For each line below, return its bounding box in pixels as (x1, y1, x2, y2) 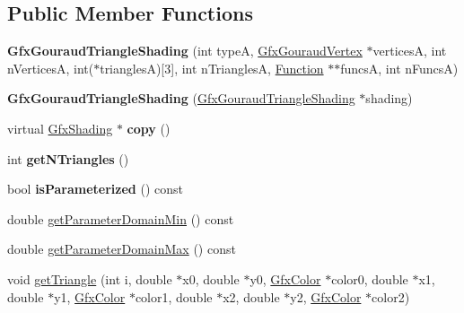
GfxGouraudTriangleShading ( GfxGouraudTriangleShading (7, 89, 355, 108)
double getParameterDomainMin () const (7, 209, 234, 228)
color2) (372, 287, 410, 306)
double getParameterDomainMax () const (7, 239, 236, 258)
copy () (127, 118, 171, 137)
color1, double (135, 287, 213, 306)
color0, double (331, 269, 408, 288)
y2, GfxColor (290, 287, 362, 306)
